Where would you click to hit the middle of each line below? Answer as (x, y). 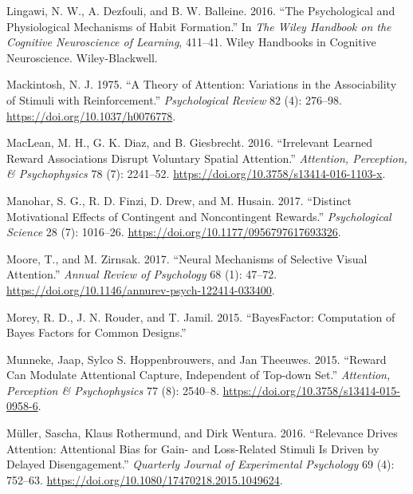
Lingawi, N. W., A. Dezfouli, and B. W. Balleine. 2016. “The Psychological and (201, 10)
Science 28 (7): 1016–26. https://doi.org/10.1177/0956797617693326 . (174, 232)
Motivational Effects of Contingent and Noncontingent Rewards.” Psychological (199, 216)
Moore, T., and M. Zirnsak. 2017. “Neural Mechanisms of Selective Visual (187, 258)
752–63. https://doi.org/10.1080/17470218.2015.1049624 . (145, 479)
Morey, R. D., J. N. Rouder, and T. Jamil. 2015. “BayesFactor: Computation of (201, 316)
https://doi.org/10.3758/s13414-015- (311, 390)
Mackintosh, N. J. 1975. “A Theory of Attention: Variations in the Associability (202, 84)
